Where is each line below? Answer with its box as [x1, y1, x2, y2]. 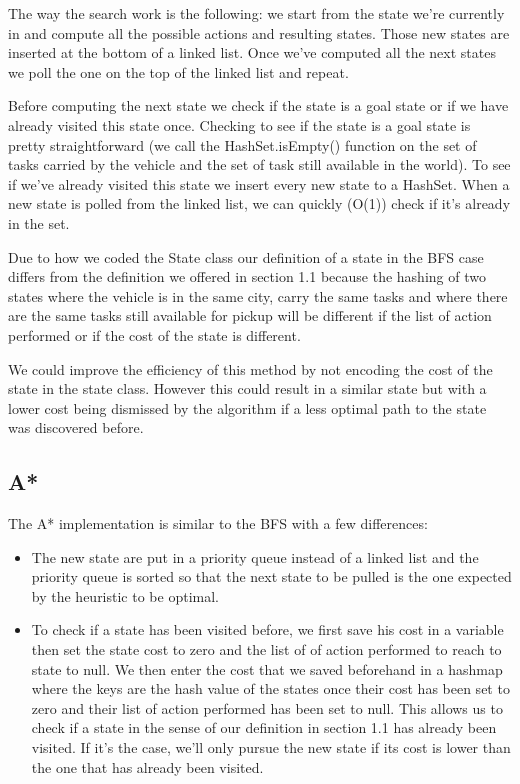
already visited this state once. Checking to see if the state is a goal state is [8, 114, 471, 135]
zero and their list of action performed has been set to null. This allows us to [31, 697, 503, 718]
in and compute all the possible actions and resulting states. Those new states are [8, 22, 510, 43]
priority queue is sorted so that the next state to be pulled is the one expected [31, 566, 512, 587]
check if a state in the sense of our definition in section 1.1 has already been [31, 717, 497, 738]
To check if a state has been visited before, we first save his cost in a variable [31, 619, 504, 640]
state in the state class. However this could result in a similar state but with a [8, 378, 487, 399]
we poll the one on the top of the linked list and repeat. [8, 61, 349, 82]
